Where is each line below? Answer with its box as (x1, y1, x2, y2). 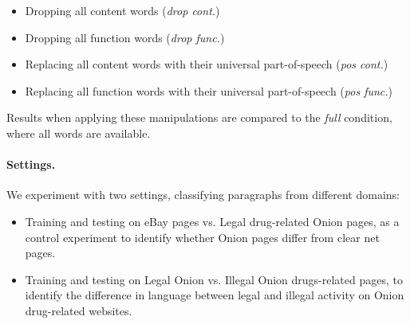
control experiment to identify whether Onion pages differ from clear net (25, 228, 380, 245)
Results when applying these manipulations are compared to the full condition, (6, 109, 392, 126)
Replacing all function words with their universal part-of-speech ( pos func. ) (25, 82, 393, 99)
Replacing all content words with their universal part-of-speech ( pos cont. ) (25, 56, 388, 72)
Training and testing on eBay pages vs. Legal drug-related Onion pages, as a (25, 213, 400, 229)
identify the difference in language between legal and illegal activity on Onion (25, 287, 404, 303)
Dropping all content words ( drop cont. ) (25, 2, 220, 18)
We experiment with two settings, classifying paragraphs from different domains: (6, 186, 400, 203)
